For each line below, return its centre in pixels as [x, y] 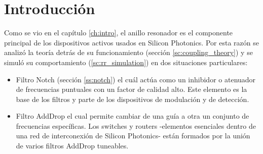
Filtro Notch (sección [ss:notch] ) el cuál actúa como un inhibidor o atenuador [136, 79]
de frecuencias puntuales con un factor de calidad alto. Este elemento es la [131, 89]
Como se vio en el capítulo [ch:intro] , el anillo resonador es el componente [119, 33]
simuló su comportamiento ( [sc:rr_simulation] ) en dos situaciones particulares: [126, 62]
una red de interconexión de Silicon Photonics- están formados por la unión [133, 136]
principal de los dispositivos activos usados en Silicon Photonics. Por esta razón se [131, 42]
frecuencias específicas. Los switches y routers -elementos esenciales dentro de [136, 125]
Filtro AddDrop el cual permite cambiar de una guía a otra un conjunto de [133, 116]
